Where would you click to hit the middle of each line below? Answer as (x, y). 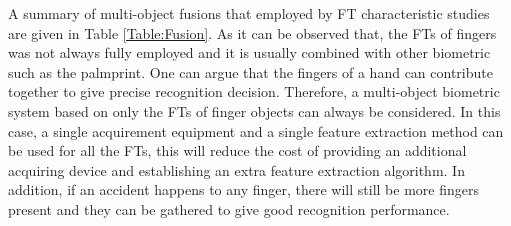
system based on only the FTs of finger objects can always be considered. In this (254, 110)
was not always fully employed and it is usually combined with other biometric (249, 52)
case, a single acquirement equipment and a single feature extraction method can (256, 130)
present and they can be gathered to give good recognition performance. (229, 208)
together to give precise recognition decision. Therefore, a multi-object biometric (254, 91)
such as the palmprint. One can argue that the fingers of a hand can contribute (250, 71)
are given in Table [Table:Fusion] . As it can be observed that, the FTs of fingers (252, 32)
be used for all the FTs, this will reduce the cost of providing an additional (237, 150)
